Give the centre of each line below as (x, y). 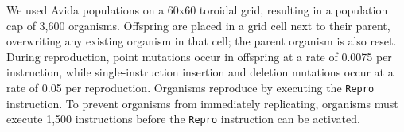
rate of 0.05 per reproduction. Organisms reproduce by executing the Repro (190, 87)
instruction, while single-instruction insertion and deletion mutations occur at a (200, 72)
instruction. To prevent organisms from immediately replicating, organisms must (202, 103)
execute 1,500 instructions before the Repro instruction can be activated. (183, 119)
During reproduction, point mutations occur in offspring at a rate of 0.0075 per (199, 56)
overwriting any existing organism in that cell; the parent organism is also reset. (202, 41)
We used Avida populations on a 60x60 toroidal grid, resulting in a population (197, 10)
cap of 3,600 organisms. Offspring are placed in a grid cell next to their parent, (198, 25)
